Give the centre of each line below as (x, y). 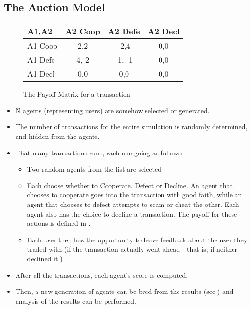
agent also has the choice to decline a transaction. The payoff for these (132, 214)
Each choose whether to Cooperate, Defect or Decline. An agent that (130, 185)
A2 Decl (163, 31)
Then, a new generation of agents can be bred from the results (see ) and (124, 291)
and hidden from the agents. (57, 136)
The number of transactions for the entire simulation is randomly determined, (131, 127)
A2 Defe (124, 31)
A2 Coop (83, 31)
